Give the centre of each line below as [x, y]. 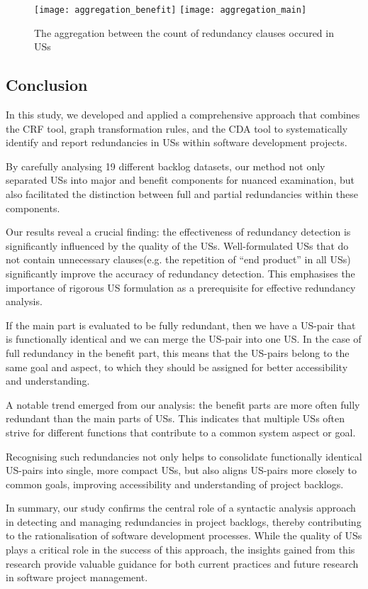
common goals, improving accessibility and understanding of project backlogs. [175, 484]
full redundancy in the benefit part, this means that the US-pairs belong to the [178, 352]
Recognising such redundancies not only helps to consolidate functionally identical [184, 456]
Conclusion [47, 85]
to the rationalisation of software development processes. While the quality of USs [184, 535]
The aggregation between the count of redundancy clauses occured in [184, 32]
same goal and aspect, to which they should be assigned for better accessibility [177, 367]
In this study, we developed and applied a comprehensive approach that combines [183, 115]
